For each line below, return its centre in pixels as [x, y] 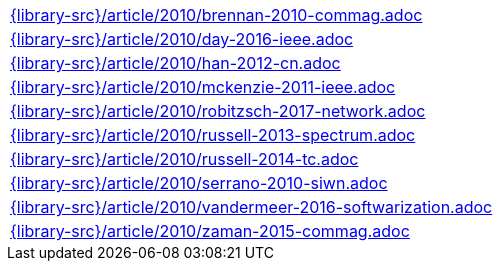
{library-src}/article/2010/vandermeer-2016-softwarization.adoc [251, 207]
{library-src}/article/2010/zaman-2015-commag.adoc [210, 231]
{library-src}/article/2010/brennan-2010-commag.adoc [216, 15]
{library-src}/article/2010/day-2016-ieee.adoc [182, 39]
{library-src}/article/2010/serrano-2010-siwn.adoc [199, 183]
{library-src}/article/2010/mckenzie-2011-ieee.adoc [203, 87]
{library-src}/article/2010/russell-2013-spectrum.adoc [213, 135]
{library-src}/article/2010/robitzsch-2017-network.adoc [218, 111]
